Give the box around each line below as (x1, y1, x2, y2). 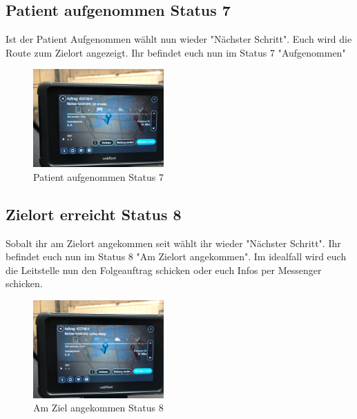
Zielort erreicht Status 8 (6, 203, 182, 224)
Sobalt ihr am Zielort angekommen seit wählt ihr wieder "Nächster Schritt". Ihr (6, 235, 341, 250)
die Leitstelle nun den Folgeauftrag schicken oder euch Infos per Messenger (6, 262, 322, 277)
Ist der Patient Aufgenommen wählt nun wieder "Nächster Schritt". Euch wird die (6, 32, 352, 46)
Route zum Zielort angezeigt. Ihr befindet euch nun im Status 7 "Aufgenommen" (6, 45, 346, 59)
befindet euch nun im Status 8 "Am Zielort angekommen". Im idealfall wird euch (6, 249, 347, 264)
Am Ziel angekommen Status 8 (33, 400, 164, 415)
